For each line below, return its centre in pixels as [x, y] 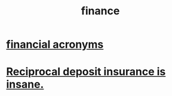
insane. [25, 84]
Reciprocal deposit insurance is [86, 72]
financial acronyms [55, 44]
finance [100, 11]
